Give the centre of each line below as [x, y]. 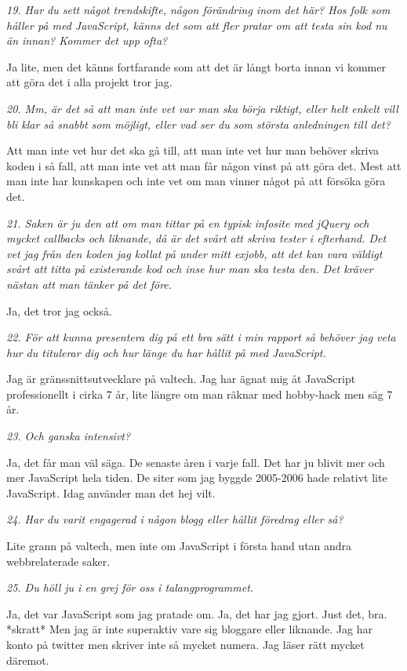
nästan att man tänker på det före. [89, 284]
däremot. [28, 660]
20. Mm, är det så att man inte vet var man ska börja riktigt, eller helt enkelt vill [202, 108]
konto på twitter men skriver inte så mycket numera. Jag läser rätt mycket [185, 644]
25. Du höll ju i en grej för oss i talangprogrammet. [130, 587]
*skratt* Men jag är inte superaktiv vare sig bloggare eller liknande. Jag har [189, 629]
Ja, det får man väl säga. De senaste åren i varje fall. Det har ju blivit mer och [196, 462]
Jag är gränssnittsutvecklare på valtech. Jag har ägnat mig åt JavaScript [181, 379]
